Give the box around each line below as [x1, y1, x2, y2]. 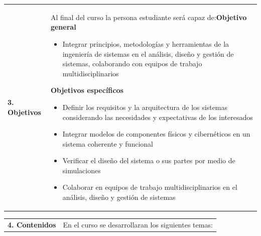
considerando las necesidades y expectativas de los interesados [62, 111, 253, 122]
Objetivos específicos [50, 85, 123, 95]
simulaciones [62, 165, 101, 175]
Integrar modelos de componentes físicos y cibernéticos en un [62, 129, 250, 139]
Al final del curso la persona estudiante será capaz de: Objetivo [50, 12, 247, 22]
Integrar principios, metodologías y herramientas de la [62, 38, 229, 49]
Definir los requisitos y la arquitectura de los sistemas [62, 101, 228, 112]
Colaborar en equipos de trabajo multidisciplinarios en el [62, 182, 237, 192]
